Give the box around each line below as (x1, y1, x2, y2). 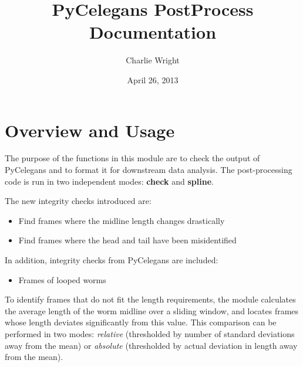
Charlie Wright (126, 54, 180, 66)
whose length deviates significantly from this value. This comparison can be (5, 316, 277, 328)
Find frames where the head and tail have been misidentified (18, 234, 237, 246)
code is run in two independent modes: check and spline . (5, 175, 214, 187)
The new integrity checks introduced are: (5, 195, 151, 207)
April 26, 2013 (127, 73, 179, 86)
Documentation (89, 20, 217, 44)
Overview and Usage (5, 118, 175, 142)
